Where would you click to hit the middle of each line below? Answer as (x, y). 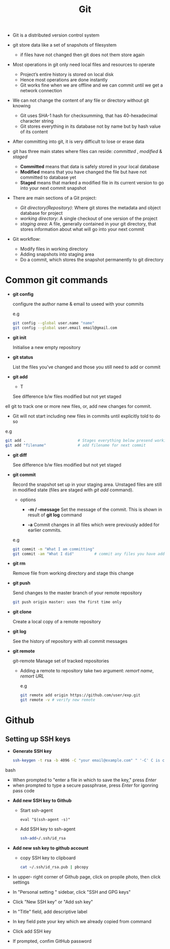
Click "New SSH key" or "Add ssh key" (53, 902)
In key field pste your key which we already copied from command (82, 921)
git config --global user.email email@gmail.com (65, 328)
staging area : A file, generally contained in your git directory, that (88, 224)
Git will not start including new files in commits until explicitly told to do (87, 416)
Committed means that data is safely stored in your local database (90, 167)
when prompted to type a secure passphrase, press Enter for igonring (85, 785)
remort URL (32, 676)
